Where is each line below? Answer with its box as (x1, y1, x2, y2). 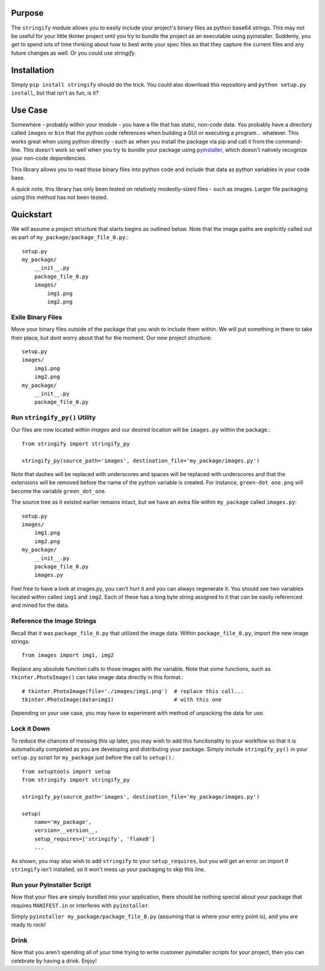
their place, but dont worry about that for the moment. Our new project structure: (11, 334, 212, 341)
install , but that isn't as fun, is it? (11, 89, 99, 96)
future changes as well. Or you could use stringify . (11, 49, 137, 57)
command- (274, 137, 303, 145)
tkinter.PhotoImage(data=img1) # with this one (22, 696, 222, 703)
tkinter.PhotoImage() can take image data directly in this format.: (11, 674, 184, 681)
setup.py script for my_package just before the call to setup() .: (11, 754, 175, 761)
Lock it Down (11, 724, 51, 733)
